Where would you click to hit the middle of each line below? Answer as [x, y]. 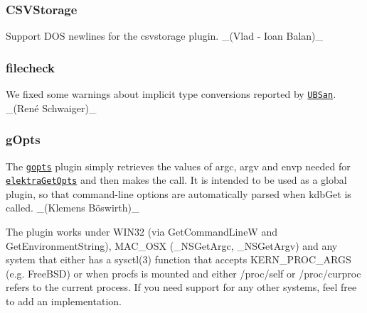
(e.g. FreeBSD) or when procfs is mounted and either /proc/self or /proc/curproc [183, 273]
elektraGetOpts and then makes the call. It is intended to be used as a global [176, 180]
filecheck [30, 67]
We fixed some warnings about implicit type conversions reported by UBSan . [171, 94]
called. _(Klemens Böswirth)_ [73, 208]
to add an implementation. [64, 301]
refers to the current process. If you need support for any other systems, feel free [181, 287]
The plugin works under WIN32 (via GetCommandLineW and [142, 231]
